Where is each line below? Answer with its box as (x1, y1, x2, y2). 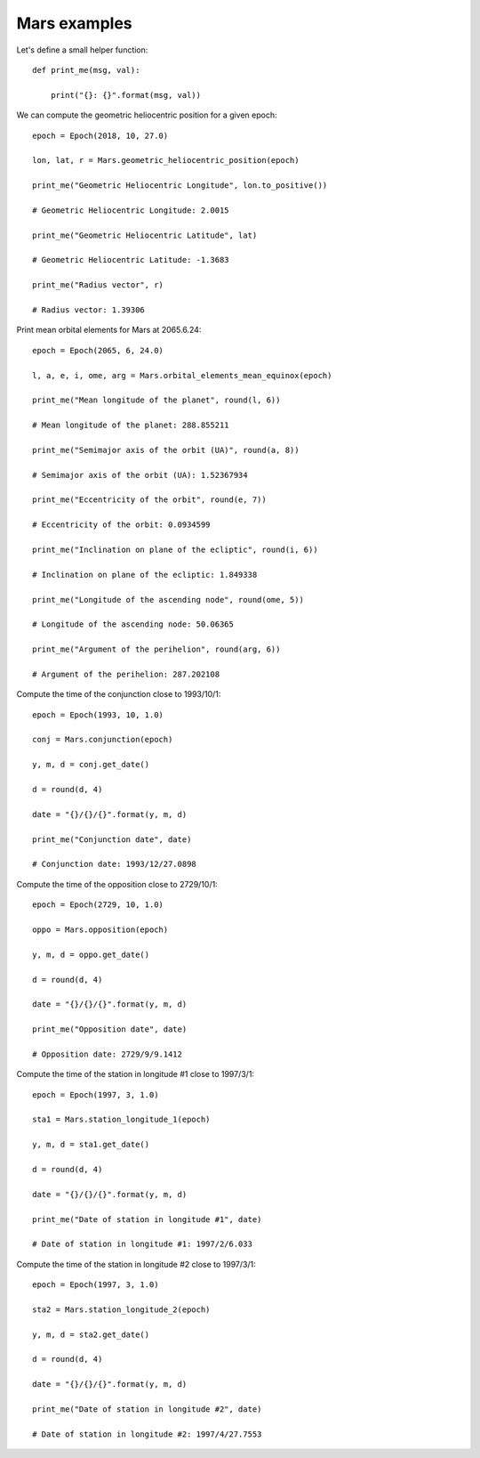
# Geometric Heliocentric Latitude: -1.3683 (32, 255, 230, 265)
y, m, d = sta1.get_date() (32, 1139, 150, 1150)
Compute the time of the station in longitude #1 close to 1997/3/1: (16, 1069, 255, 1080)
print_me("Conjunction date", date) (32, 834, 192, 845)
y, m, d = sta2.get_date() (32, 1329, 150, 1340)
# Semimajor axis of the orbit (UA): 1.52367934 (32, 470, 248, 480)
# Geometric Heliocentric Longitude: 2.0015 (32, 205, 230, 215)
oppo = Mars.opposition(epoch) (32, 924, 169, 935)
